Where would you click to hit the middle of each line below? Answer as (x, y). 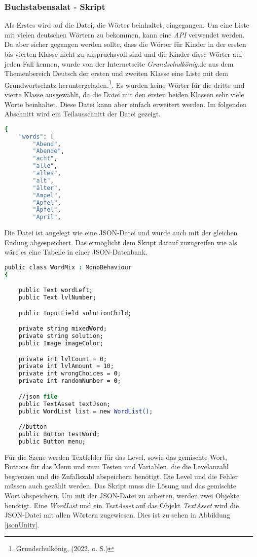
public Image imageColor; (61, 344)
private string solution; (61, 336)
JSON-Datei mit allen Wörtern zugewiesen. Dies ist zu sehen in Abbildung (117, 515)
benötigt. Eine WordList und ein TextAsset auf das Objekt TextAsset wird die (122, 505)
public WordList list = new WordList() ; (86, 411)
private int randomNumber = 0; (70, 381)
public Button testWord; (59, 434)
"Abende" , (49, 151)
